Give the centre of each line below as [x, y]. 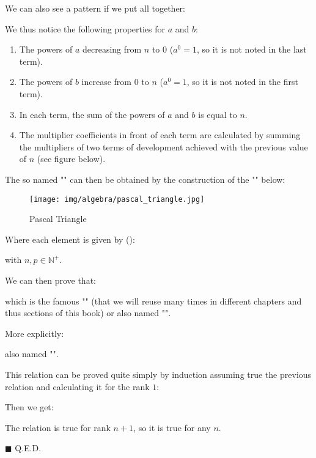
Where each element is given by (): [70, 239]
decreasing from [112, 49]
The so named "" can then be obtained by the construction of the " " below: [145, 179]
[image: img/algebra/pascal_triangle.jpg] [117, 199]
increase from [107, 82]
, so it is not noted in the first [242, 82]
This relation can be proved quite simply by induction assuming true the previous [158, 374]
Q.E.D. [28, 448]
